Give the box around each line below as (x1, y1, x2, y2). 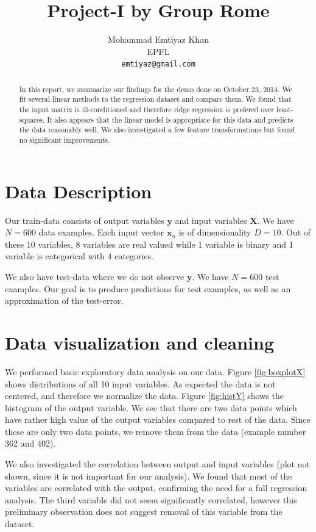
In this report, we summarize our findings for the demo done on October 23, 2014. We (19, 84, 292, 94)
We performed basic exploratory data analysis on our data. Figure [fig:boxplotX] (5, 365, 306, 378)
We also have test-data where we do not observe (5, 270, 184, 283)
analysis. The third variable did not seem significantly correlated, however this (5, 493, 297, 506)
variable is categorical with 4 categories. (5, 250, 154, 262)
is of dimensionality (178, 226, 251, 239)
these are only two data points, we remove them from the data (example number (5, 425, 306, 437)
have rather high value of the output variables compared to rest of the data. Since (5, 413, 311, 426)
